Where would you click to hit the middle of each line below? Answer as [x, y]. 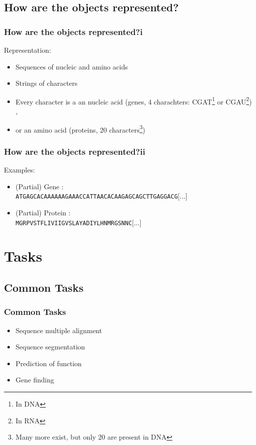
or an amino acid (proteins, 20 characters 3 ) [80, 129]
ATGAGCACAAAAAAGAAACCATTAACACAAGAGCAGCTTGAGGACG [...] [101, 196]
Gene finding [35, 380]
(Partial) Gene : [39, 186]
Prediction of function [48, 363]
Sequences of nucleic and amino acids [72, 66]
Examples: [19, 170]
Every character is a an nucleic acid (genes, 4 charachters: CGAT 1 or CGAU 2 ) [134, 101]
